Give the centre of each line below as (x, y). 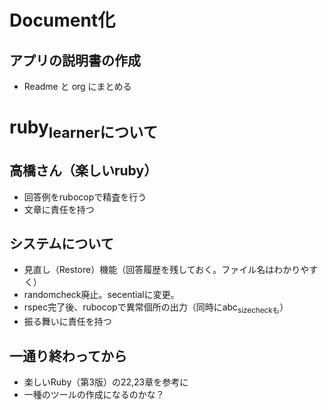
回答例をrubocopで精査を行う (85, 197)
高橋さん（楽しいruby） (83, 171)
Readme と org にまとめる (77, 86)
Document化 (62, 20)
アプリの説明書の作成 (75, 60)
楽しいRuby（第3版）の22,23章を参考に (106, 382)
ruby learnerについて (84, 129)
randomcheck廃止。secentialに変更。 (101, 295)
